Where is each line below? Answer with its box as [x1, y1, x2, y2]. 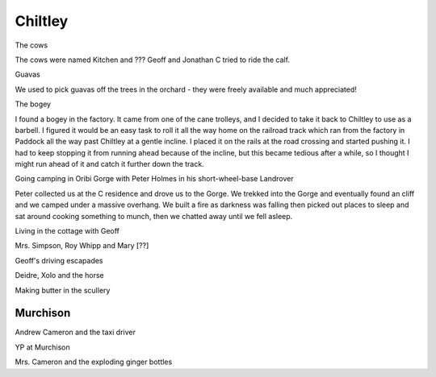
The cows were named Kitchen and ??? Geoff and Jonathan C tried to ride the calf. [15, 55, 291, 64]
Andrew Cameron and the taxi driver [15, 327, 136, 338]
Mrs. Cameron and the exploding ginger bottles [15, 357, 173, 367]
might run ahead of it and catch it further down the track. [15, 159, 205, 169]
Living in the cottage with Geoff [15, 226, 120, 236]
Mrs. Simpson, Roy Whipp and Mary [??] [15, 241, 149, 251]
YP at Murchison [15, 342, 70, 352]
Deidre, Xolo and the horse [15, 271, 104, 280]
